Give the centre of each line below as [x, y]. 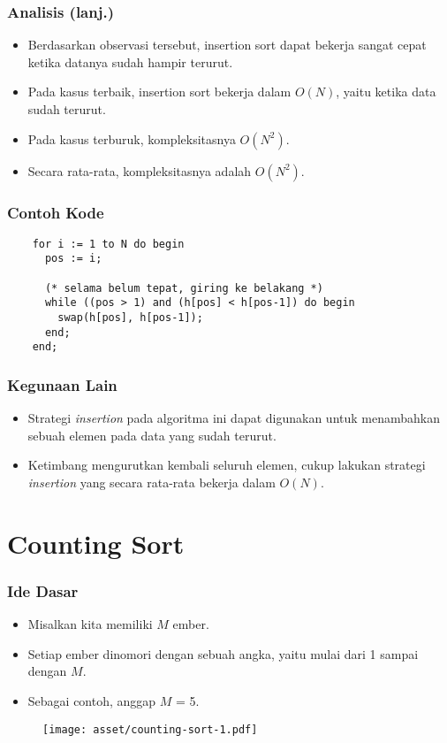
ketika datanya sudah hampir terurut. [130, 61]
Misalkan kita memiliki [90, 624]
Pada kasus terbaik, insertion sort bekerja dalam [159, 92]
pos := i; [73, 259]
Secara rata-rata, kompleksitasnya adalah [140, 170]
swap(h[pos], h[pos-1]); [130, 318]
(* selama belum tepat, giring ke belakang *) [184, 288]
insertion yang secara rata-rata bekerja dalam [152, 483]
